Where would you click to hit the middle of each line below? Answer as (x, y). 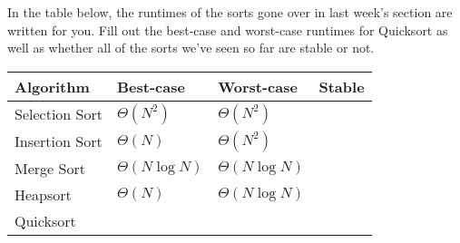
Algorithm (52, 86)
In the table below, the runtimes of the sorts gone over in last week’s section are (230, 12)
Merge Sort (50, 168)
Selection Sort (59, 114)
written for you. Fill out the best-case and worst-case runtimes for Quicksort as (228, 29)
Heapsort (43, 194)
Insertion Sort (59, 141)
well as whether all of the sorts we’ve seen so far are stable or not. (191, 48)
